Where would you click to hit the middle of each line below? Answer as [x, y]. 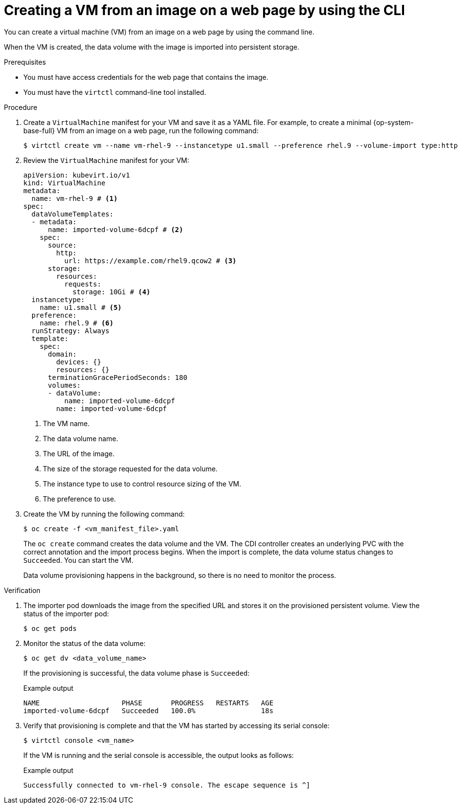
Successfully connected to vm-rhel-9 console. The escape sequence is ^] [167, 785]
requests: [83, 284]
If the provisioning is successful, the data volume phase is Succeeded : [137, 673]
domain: [62, 354]
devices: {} [79, 362]
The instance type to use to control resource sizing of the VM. [142, 484]
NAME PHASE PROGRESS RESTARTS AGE [149, 703]
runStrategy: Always [71, 331]
